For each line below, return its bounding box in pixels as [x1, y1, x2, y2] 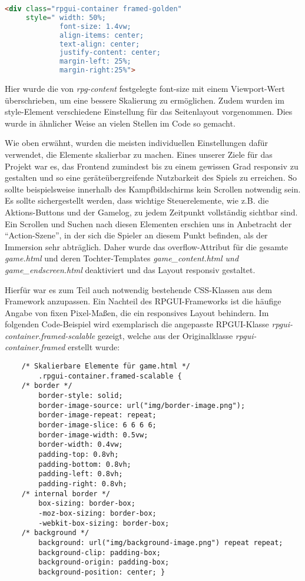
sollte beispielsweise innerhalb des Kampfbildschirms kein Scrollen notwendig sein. [5, 182, 301, 195]
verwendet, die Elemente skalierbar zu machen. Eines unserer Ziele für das [5, 148, 273, 160]
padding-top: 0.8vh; [38, 450, 119, 459]
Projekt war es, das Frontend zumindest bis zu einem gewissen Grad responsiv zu [5, 160, 299, 172]
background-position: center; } [38, 567, 165, 576]
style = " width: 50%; [25, 13, 106, 22]
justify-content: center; [59, 48, 161, 57]
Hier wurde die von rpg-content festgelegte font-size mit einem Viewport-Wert [5, 82, 285, 94]
